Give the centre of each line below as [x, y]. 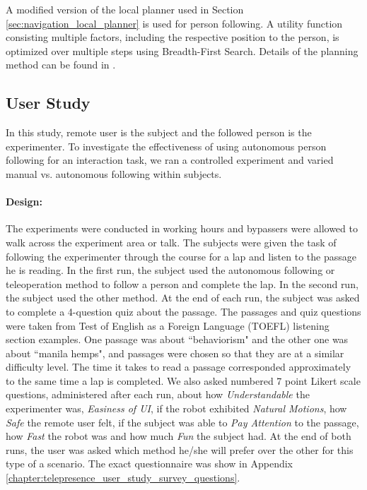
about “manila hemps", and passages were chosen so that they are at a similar [175, 353]
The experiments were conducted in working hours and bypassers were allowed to [182, 228]
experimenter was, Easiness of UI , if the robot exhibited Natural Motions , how [176, 408]
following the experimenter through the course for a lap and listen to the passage [181, 256]
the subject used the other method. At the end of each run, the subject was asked [183, 298]
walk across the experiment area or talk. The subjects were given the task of [171, 242]
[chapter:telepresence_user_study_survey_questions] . [123, 478]
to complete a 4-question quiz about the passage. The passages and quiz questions [183, 311]
